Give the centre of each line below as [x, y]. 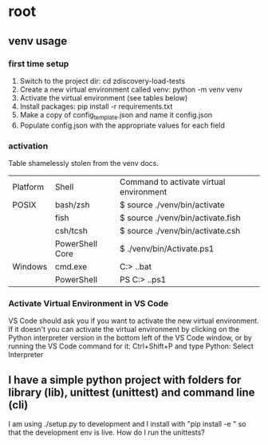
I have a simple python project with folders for [125, 380]
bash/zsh [72, 204]
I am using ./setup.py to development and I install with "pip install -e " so [127, 424]
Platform [28, 187]
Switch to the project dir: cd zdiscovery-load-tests [102, 81]
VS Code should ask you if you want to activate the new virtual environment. [134, 321]
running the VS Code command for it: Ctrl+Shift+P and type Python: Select [131, 346]
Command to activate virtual [172, 182]
